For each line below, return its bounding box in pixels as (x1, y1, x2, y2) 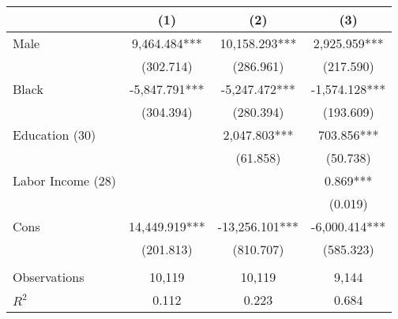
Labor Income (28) (13, 171, 116, 190)
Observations (13, 268, 84, 286)
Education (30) (13, 126, 96, 144)
